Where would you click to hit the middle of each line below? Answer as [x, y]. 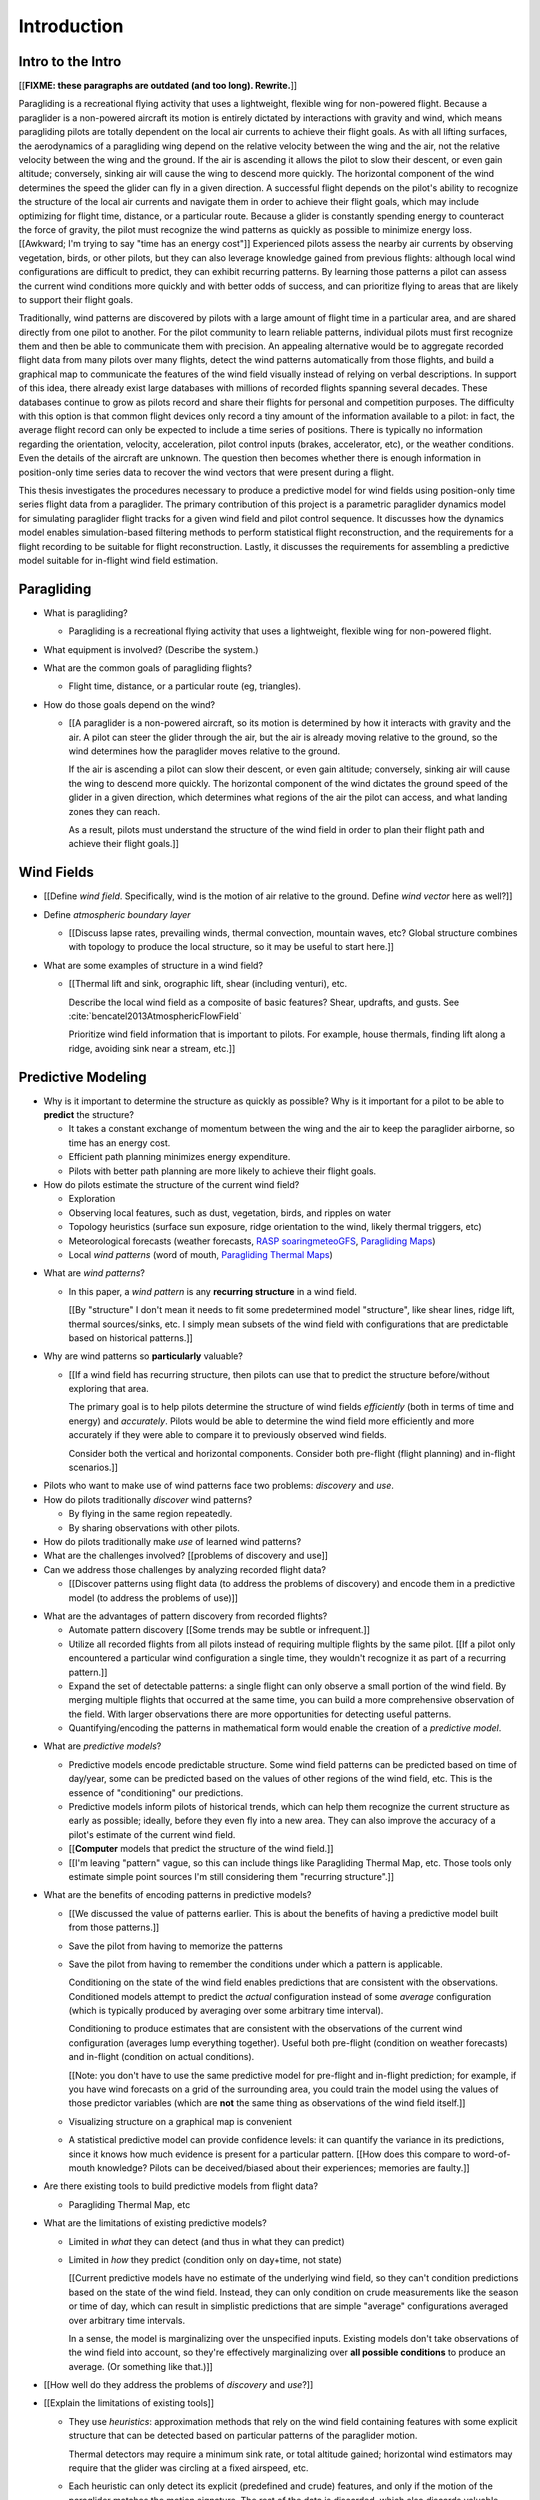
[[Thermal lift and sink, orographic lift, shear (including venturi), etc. [208, 984]
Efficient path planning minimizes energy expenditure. [179, 1157]
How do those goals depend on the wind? [129, 704]
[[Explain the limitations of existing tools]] [129, 2403]
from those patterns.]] [114, 1927]
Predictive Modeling [82, 1076]
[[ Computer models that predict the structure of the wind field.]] [201, 1849]
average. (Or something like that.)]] [141, 2366]
